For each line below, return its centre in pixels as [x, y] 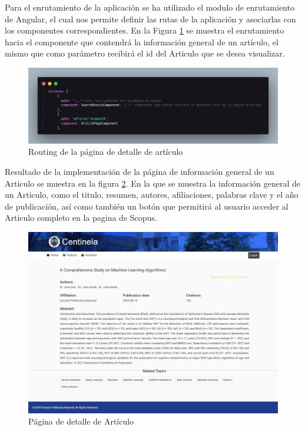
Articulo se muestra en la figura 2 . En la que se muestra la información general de [152, 183]
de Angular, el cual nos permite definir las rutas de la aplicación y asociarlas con [150, 19]
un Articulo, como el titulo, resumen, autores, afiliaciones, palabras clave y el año [152, 195]
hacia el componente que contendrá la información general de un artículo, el [142, 42]
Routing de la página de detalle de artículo [106, 152]
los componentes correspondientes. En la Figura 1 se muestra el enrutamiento [145, 30]
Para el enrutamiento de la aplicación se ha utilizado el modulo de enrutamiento [150, 7]
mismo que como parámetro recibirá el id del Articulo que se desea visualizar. [145, 53]
